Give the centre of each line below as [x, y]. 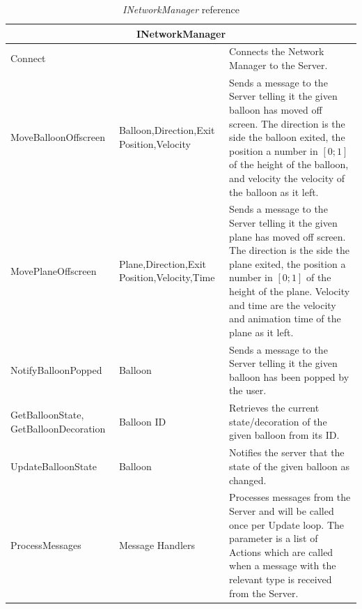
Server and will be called [282, 510]
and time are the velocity [283, 304]
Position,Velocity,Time [167, 277]
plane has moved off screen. [288, 236]
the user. [248, 390]
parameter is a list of [274, 538]
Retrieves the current [274, 408]
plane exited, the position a [288, 263]
